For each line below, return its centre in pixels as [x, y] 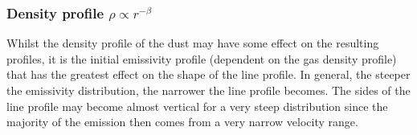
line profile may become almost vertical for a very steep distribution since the [197, 106]
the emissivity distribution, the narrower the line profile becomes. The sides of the [208, 90]
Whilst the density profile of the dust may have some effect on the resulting [193, 43]
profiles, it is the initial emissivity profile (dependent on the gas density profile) [202, 58]
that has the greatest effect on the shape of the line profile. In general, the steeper [208, 74]
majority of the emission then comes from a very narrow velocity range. [182, 122]
